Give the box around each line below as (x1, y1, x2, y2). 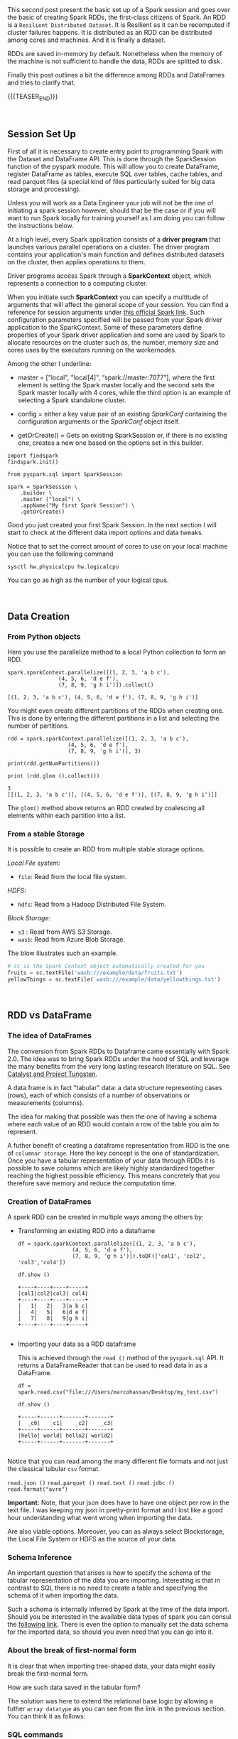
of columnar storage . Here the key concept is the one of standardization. (7, 1148, 220, 1157)
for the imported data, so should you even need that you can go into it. (7, 1627, 214, 1636)
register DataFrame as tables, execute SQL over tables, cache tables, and (7, 169, 222, 178)
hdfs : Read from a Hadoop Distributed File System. (17, 900, 167, 909)
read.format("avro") (7, 1486, 69, 1493)
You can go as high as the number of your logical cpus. (7, 576, 169, 584)
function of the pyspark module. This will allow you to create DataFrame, (7, 162, 220, 171)
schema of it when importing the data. (7, 1591, 119, 1600)
